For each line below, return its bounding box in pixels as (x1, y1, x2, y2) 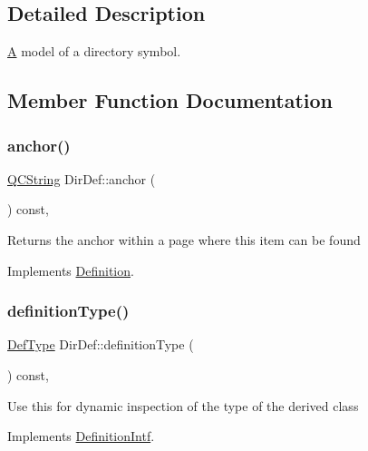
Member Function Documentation (7, 86, 334, 114)
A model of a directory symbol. (7, 42, 181, 61)
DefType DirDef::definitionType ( (7, 335, 194, 354)
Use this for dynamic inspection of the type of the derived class (7, 396, 359, 415)
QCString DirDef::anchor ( (7, 169, 156, 188)
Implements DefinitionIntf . (7, 426, 155, 446)
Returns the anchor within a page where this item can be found (7, 230, 361, 249)
